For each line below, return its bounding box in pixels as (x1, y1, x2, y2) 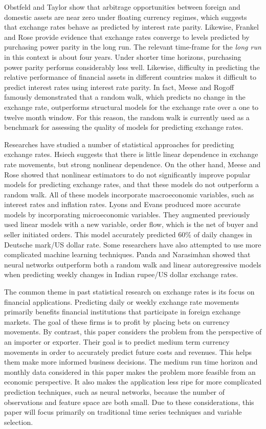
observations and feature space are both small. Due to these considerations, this (4, 396, 254, 407)
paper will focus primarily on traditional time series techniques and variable (4, 407, 242, 417)
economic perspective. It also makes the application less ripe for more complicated (4, 376, 262, 387)
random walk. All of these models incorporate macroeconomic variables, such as (4, 189, 254, 199)
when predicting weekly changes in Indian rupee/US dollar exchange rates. (4, 269, 238, 280)
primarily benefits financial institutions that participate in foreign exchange (4, 306, 241, 317)
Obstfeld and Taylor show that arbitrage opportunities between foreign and (4, 2, 240, 12)
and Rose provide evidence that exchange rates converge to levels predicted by (4, 31, 250, 42)
